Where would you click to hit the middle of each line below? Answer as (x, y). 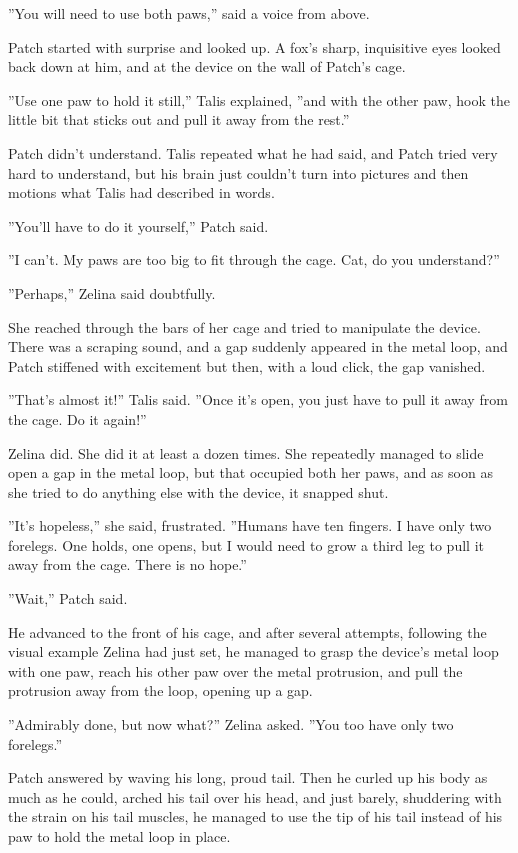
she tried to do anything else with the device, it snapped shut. (198, 491)
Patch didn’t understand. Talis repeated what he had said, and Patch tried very (253, 152)
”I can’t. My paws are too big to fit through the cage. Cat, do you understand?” (254, 259)
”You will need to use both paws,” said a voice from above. (189, 13)
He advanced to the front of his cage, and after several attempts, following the (247, 631)
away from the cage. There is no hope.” (127, 564)
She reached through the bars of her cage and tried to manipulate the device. (244, 326)
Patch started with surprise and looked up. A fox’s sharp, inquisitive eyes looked (254, 46)
